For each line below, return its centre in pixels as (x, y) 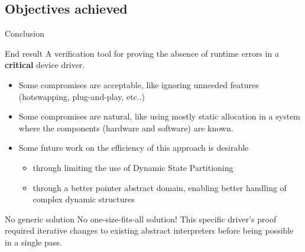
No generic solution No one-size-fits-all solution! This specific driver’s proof (141, 219)
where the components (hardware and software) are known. (126, 127)
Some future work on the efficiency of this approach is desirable (134, 148)
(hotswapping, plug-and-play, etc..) (82, 96)
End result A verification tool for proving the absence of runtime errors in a (142, 53)
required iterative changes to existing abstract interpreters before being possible (149, 230)
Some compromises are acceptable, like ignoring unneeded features (139, 84)
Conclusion (25, 33)
